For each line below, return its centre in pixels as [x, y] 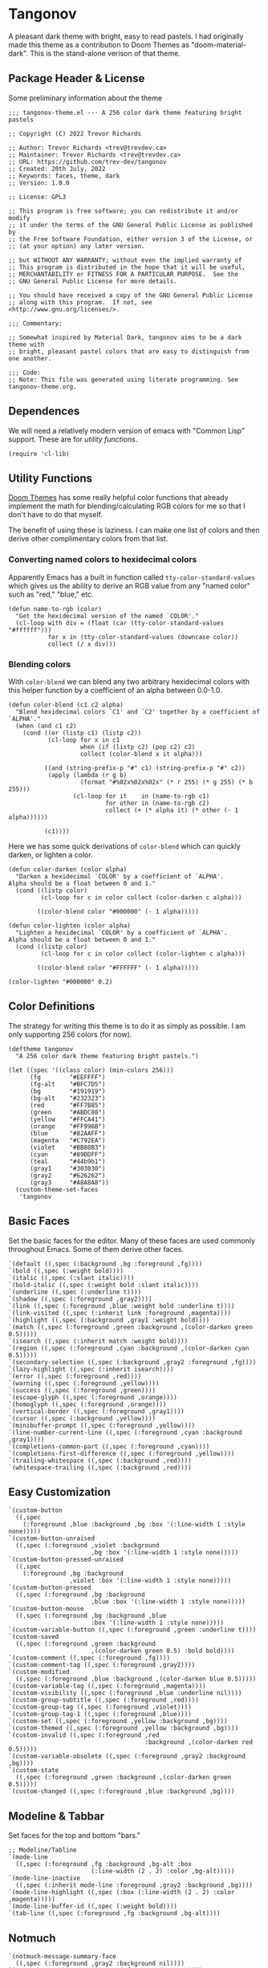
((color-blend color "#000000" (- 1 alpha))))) [118, 911]
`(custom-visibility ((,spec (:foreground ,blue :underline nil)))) [125, 1693]
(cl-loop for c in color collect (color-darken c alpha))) [141, 897]
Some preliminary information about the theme [85, 98]
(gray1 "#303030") [67, 1168]
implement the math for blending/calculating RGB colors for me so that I [127, 506]
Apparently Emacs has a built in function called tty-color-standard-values [132, 577]
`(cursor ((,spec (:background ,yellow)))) [82, 1418]
